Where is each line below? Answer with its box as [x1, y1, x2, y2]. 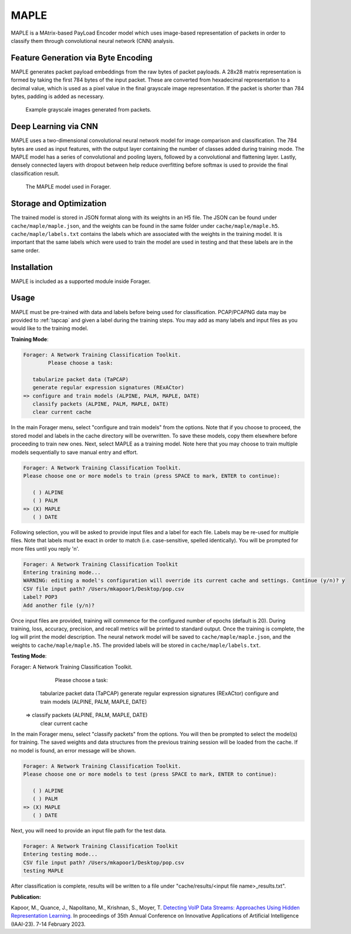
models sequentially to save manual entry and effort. [11, 449, 138, 456]
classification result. [11, 170, 60, 177]
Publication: [11, 893, 41, 901]
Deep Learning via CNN [11, 122, 98, 131]
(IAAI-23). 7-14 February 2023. [11, 920, 86, 928]
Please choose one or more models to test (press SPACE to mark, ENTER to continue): [23, 771, 277, 778]
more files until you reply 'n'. [11, 545, 79, 552]
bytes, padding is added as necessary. [11, 93, 104, 100]
